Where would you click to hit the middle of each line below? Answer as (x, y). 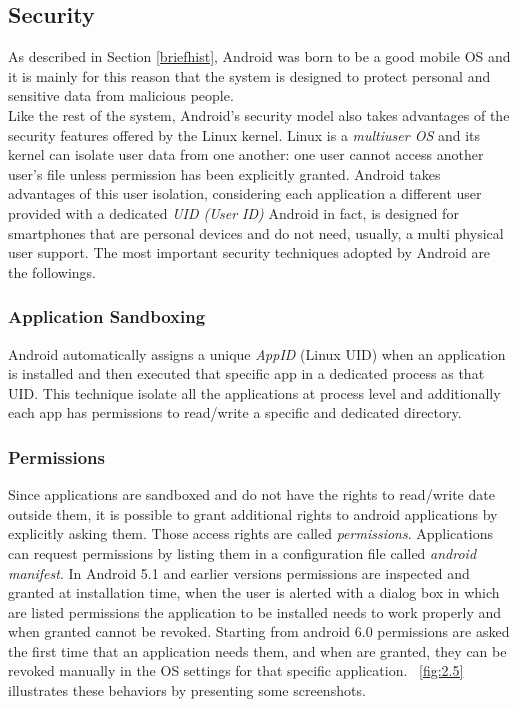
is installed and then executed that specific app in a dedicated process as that (246, 373)
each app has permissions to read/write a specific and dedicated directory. (235, 412)
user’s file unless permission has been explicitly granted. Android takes (224, 173)
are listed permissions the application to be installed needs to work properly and (255, 611)
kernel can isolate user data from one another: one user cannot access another (246, 154)
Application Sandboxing (107, 316)
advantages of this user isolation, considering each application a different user (245, 193)
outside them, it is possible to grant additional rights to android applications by (253, 513)
